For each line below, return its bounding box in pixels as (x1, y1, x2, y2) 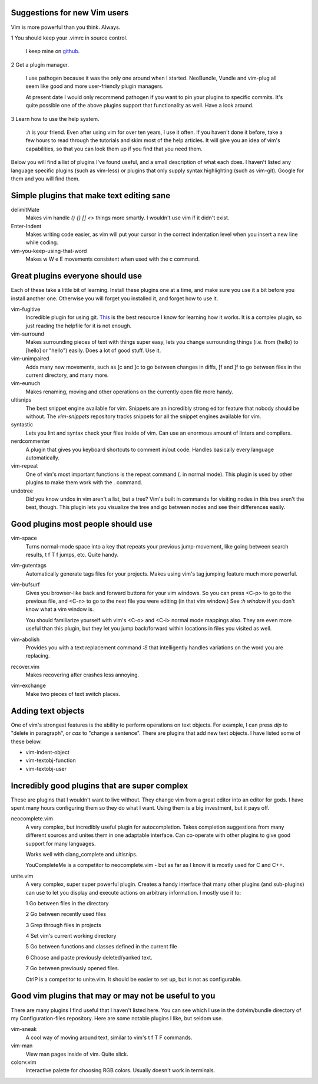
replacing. (25, 652, 50, 659)
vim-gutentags (11, 562, 47, 569)
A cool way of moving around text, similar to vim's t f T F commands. (25, 1034, 193, 1041)
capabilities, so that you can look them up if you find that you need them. (25, 145, 203, 152)
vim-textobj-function (25, 757, 76, 764)
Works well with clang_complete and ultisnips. (25, 850, 138, 858)
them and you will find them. (11, 175, 80, 182)
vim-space (11, 534, 38, 542)
